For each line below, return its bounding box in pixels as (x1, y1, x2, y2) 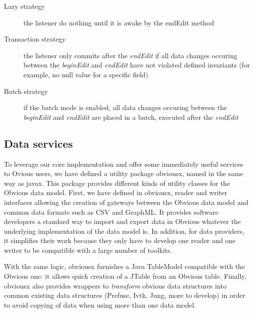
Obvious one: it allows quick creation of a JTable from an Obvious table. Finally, (4, 271, 247, 281)
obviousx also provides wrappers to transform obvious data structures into (4, 280, 227, 291)
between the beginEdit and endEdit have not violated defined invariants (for (23, 60, 250, 70)
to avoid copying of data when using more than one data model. (4, 299, 196, 310)
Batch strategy (4, 86, 48, 96)
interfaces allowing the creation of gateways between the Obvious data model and (4, 197, 249, 207)
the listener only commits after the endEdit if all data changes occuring (23, 50, 237, 60)
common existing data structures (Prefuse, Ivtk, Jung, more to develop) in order (4, 290, 245, 300)
